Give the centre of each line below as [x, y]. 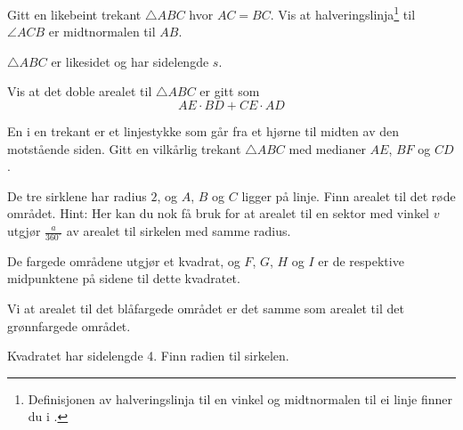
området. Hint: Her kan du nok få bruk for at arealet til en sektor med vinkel [219, 213]
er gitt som [230, 91]
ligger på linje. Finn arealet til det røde [349, 195]
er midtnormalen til [102, 32]
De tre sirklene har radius [77, 195]
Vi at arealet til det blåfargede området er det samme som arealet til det [206, 308]
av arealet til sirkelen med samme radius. [179, 231]
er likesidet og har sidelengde [130, 61]
